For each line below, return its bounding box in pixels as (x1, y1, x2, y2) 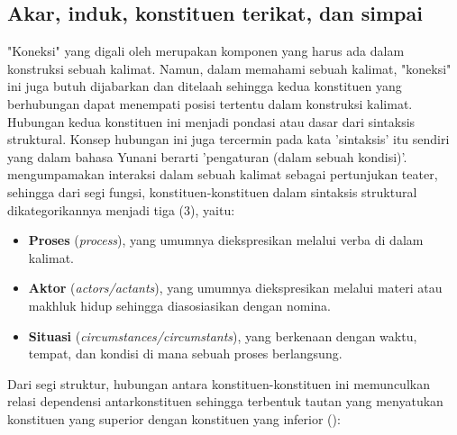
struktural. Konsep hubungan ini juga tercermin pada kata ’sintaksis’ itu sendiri (7, 130, 450, 149)
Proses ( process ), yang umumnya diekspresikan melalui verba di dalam (28, 231, 424, 249)
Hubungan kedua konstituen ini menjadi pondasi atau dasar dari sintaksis (7, 112, 416, 131)
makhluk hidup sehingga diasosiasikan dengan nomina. (28, 295, 331, 314)
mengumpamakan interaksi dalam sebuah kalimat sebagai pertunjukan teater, (7, 165, 438, 184)
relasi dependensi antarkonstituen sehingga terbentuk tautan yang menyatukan (7, 392, 443, 411)
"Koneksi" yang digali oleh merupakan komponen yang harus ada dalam (7, 41, 405, 60)
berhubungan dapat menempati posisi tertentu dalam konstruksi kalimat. (7, 94, 413, 113)
